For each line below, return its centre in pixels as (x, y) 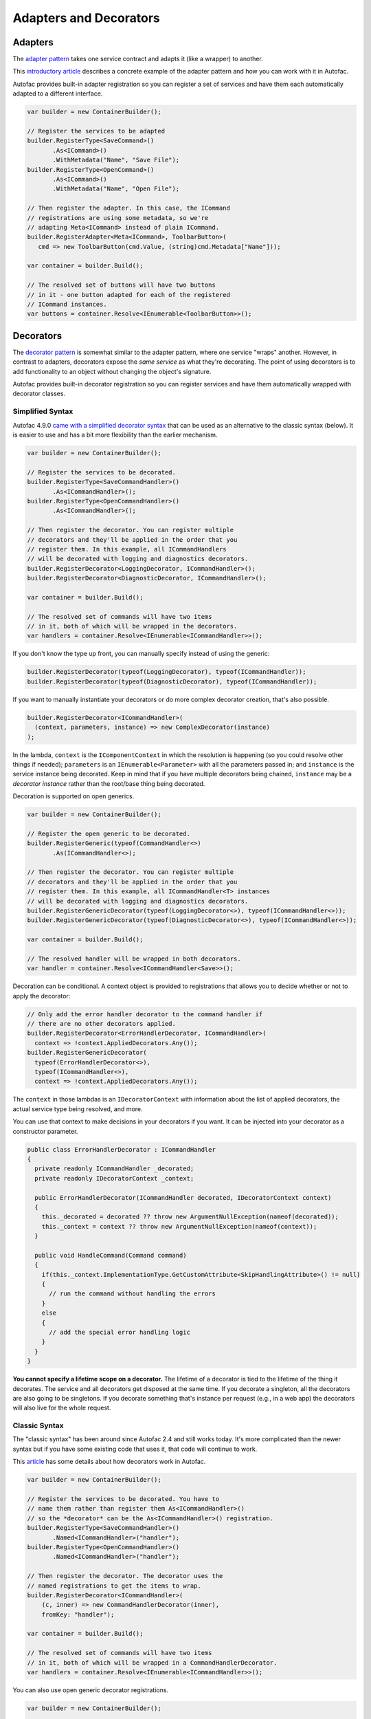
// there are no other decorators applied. (102, 1024)
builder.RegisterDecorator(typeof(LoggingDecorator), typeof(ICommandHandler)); (167, 672)
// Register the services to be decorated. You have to (123, 1499)
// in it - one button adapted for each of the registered (128, 295)
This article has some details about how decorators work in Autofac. (109, 1462)
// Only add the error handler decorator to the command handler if (145, 1014)
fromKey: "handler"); (78, 1614)
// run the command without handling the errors (132, 1294)
